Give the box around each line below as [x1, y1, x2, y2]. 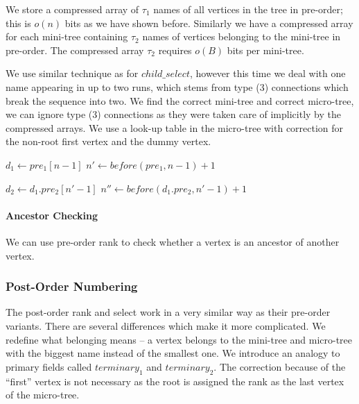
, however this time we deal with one [189, 66, 346, 81]
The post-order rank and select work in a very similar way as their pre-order [6, 305, 331, 319]
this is [6, 15, 31, 30]
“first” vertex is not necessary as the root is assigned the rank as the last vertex [6, 373, 344, 388]
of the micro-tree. [6, 387, 80, 402]
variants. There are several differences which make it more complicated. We [6, 318, 326, 333]
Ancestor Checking [6, 208, 98, 222]
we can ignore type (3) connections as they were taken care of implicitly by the [6, 107, 341, 121]
